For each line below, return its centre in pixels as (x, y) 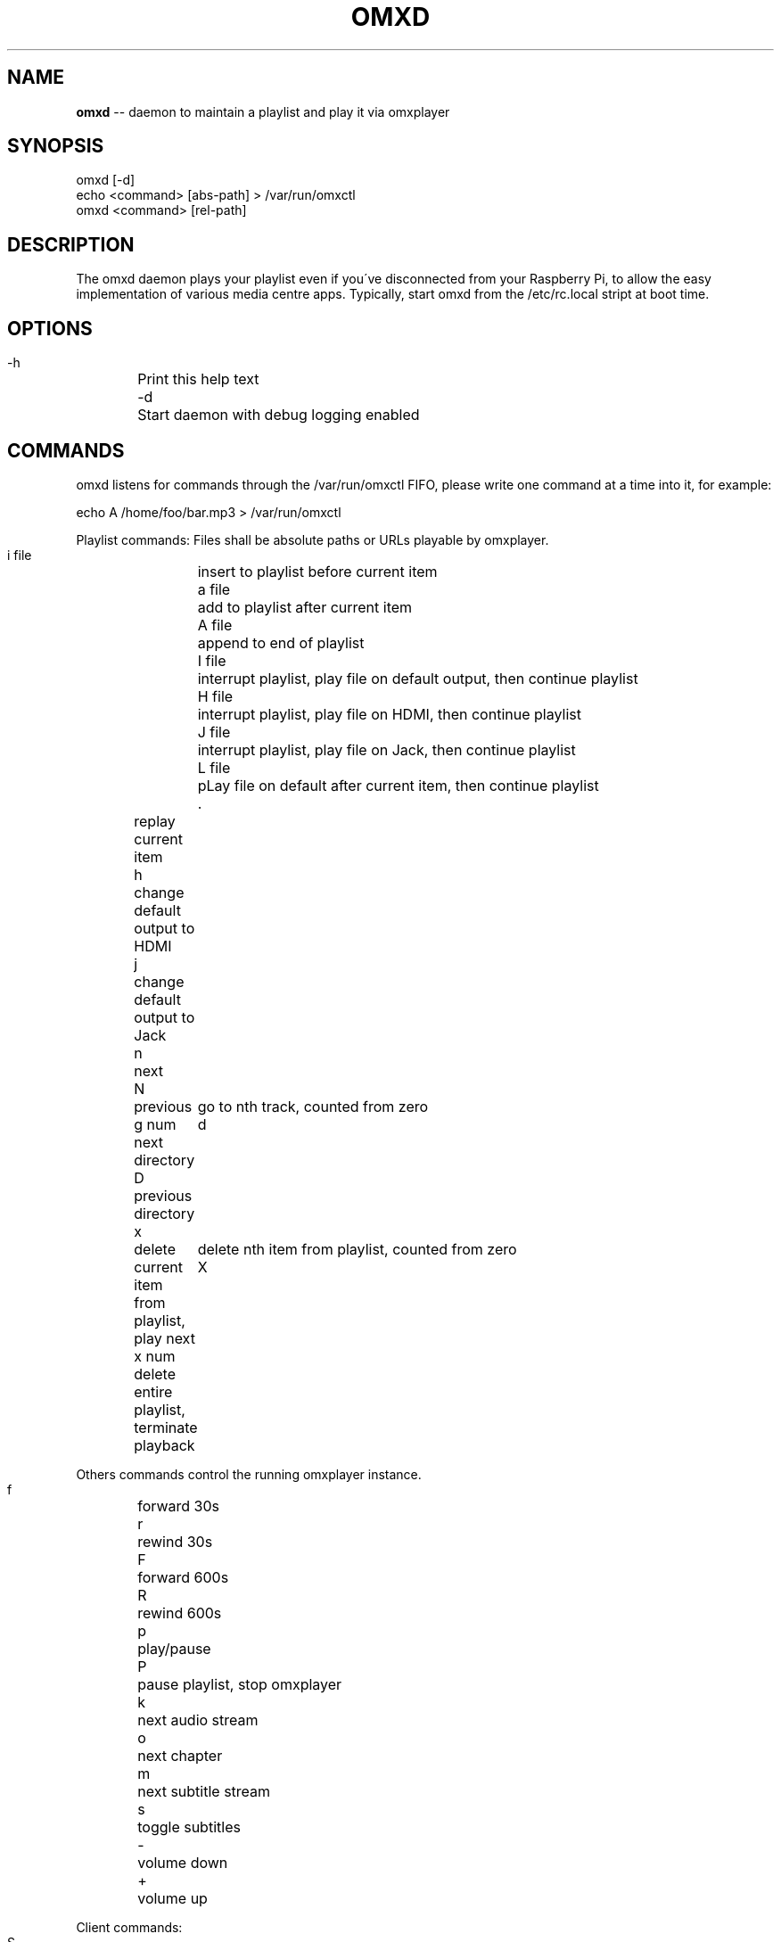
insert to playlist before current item (317, 571)
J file (214, 732)
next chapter (180, 1755)
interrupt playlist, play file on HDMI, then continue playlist (389, 714)
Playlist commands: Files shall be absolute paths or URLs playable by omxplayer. (312, 539)
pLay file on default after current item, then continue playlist (398, 785)
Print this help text (198, 379)
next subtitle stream (204, 1791)
